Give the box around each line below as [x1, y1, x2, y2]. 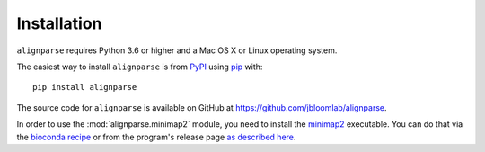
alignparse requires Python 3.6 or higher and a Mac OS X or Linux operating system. [16, 45, 338, 56]
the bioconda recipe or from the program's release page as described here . [16, 131, 296, 142]
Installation [16, 13, 102, 33]
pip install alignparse [32, 82, 137, 93]
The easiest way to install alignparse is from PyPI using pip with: [16, 61, 263, 72]
